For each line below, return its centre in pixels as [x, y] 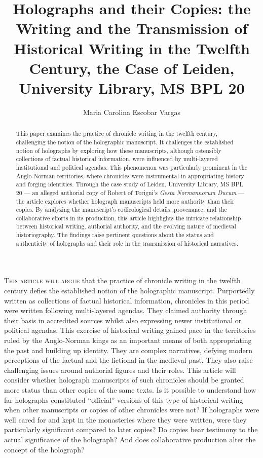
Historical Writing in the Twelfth [132, 48]
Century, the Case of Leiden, [132, 68]
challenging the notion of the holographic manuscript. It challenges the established [125, 142]
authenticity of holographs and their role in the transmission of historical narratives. [127, 243]
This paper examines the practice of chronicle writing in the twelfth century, [117, 133]
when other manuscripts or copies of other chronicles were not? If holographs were [132, 410]
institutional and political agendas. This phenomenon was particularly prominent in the [132, 167]
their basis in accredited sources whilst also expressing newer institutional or [123, 320]
